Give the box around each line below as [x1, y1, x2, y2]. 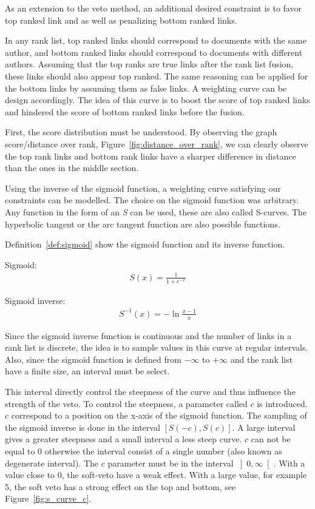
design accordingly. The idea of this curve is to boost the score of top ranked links [5, 93, 310, 106]
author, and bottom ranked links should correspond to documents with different [5, 46, 303, 58]
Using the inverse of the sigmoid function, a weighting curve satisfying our [5, 181, 281, 194]
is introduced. [257, 397, 308, 410]
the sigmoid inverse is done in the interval [5, 420, 160, 433]
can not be [251, 433, 291, 445]
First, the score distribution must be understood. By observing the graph [5, 126, 277, 138]
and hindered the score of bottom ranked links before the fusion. [5, 105, 245, 118]
